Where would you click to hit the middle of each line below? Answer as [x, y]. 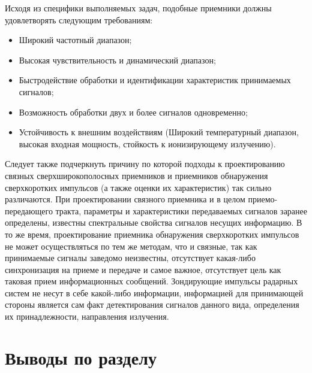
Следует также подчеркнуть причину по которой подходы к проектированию [145, 164]
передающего [29, 210]
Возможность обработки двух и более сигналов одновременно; [133, 112]
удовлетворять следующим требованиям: [79, 19]
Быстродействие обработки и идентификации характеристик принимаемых [155, 80]
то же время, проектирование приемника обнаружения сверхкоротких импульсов [152, 234]
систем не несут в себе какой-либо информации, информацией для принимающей [154, 292]
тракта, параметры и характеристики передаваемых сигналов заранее [181, 210]
